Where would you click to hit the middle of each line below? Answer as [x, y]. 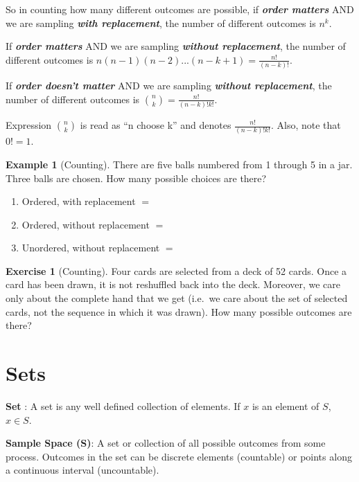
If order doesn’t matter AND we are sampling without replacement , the [169, 86]
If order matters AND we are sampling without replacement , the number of [176, 46]
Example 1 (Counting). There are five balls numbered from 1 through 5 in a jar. [179, 164]
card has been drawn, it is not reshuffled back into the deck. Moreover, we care [173, 284]
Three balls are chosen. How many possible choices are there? [136, 178]
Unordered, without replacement [91, 248]
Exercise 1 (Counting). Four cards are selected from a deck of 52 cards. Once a [176, 270]
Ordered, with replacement [79, 201]
